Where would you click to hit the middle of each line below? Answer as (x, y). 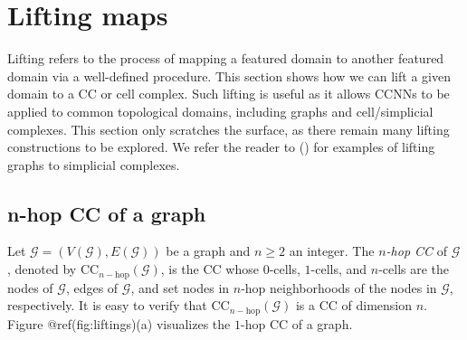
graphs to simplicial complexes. (94, 164)
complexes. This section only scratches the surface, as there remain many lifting (229, 129)
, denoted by (42, 269)
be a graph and (208, 251)
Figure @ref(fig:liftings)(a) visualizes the (119, 323)
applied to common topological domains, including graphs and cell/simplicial (220, 111)
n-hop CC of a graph (107, 213)
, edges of (92, 287)
